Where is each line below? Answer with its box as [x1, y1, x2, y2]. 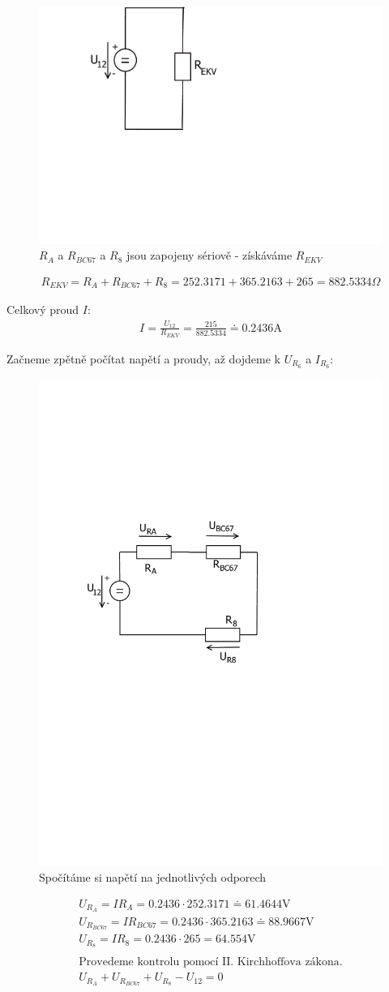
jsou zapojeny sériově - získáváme [126, 247, 293, 264]
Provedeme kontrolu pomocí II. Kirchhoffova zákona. [79, 956, 343, 968]
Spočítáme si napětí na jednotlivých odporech [39, 869, 267, 885]
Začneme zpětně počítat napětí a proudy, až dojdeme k [6, 350, 280, 367]
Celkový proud [6, 301, 79, 318]
